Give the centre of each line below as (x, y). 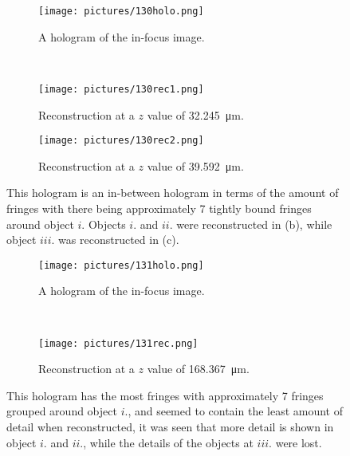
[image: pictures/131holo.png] (121, 265)
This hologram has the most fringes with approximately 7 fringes (165, 395)
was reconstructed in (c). (119, 240)
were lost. (299, 442)
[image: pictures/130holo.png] (121, 11)
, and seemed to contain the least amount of (235, 411)
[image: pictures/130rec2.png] (121, 141)
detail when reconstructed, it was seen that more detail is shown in (170, 427)
